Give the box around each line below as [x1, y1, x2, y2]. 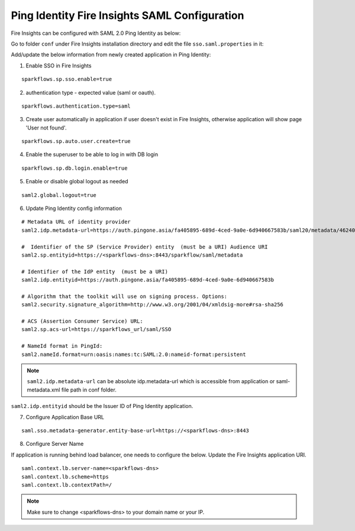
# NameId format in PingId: [21, 343, 103, 349]
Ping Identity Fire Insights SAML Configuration [11, 9, 244, 22]
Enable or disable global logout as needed [25, 178, 128, 185]
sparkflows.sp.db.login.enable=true [21, 164, 128, 171]
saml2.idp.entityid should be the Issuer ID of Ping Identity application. [11, 403, 193, 410]
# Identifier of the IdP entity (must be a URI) [21, 268, 169, 275]
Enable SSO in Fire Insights [25, 62, 92, 69]
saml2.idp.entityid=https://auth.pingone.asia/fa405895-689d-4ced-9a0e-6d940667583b [21, 277, 275, 283]
